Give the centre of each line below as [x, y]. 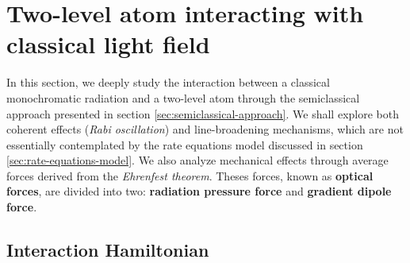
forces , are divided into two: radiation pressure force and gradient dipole [199, 191]
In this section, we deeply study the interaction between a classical [168, 82]
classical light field [108, 44]
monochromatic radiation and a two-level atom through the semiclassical [183, 97]
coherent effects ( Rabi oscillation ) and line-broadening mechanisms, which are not [205, 129]
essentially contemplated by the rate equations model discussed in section [185, 144]
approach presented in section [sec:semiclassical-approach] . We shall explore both [203, 113]
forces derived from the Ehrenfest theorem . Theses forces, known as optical [190, 175]
